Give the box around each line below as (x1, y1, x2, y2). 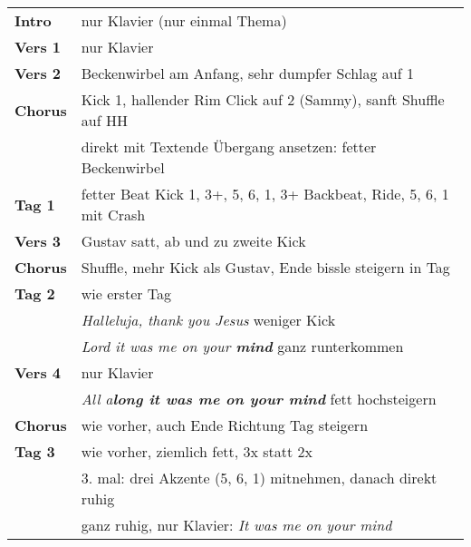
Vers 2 (14, 63, 61, 83)
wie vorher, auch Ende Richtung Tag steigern (81, 415, 369, 435)
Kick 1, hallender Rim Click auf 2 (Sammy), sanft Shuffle (81, 89, 445, 110)
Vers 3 (14, 230, 61, 251)
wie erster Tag (81, 283, 172, 304)
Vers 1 (14, 36, 61, 57)
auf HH (81, 110, 128, 131)
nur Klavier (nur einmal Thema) (81, 10, 287, 31)
